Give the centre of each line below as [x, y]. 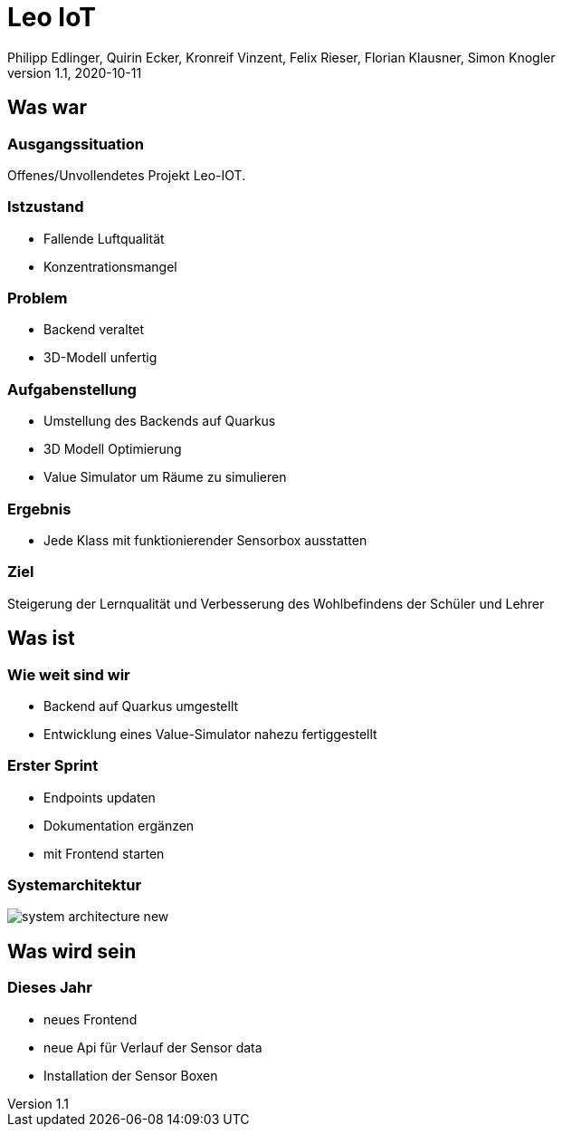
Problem [38, 298]
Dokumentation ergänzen [119, 825]
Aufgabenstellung [72, 389]
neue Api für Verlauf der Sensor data [153, 1047]
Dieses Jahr [50, 988]
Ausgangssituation [76, 144]
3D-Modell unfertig [100, 358]
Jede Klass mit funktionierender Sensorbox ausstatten [205, 540]
